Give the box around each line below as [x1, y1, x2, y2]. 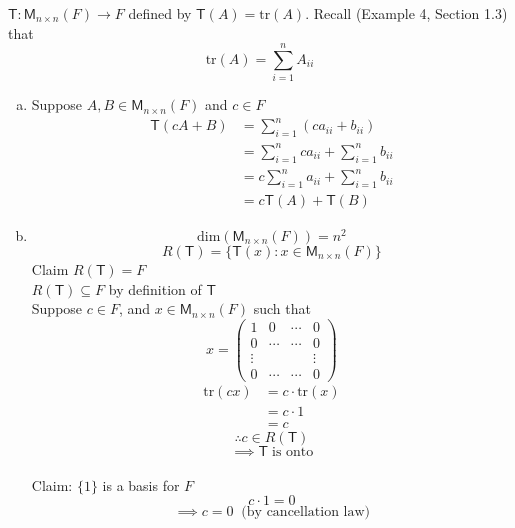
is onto [272, 444, 314, 459]
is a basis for [102, 474, 180, 495]
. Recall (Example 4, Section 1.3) [305, 3, 508, 23]
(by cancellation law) [241, 505, 371, 520]
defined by [128, 3, 192, 23]
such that [253, 298, 311, 319]
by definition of [108, 278, 202, 299]
